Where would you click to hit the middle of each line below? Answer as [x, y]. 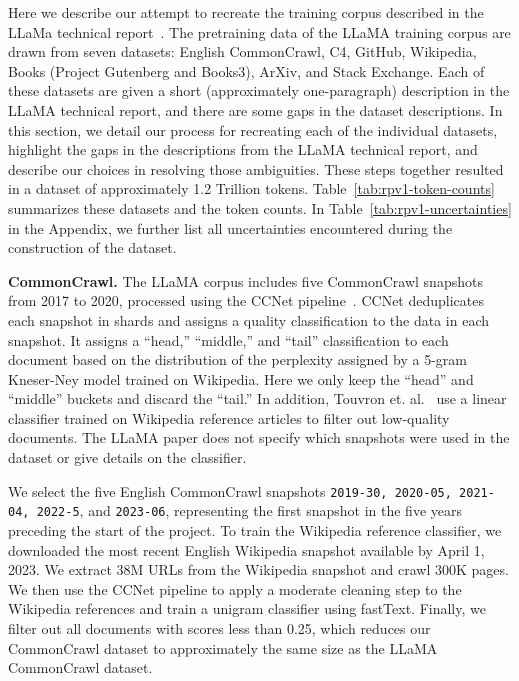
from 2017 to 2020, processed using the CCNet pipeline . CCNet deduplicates [246, 300]
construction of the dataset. [92, 247]
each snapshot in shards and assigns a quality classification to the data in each [248, 319]
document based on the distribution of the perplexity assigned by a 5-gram [237, 359]
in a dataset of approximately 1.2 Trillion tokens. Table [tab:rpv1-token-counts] [251, 188]
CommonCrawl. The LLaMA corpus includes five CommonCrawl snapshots [245, 280]
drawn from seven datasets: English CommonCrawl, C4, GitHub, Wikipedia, [242, 51]
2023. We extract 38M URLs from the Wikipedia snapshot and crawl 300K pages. [258, 569]
